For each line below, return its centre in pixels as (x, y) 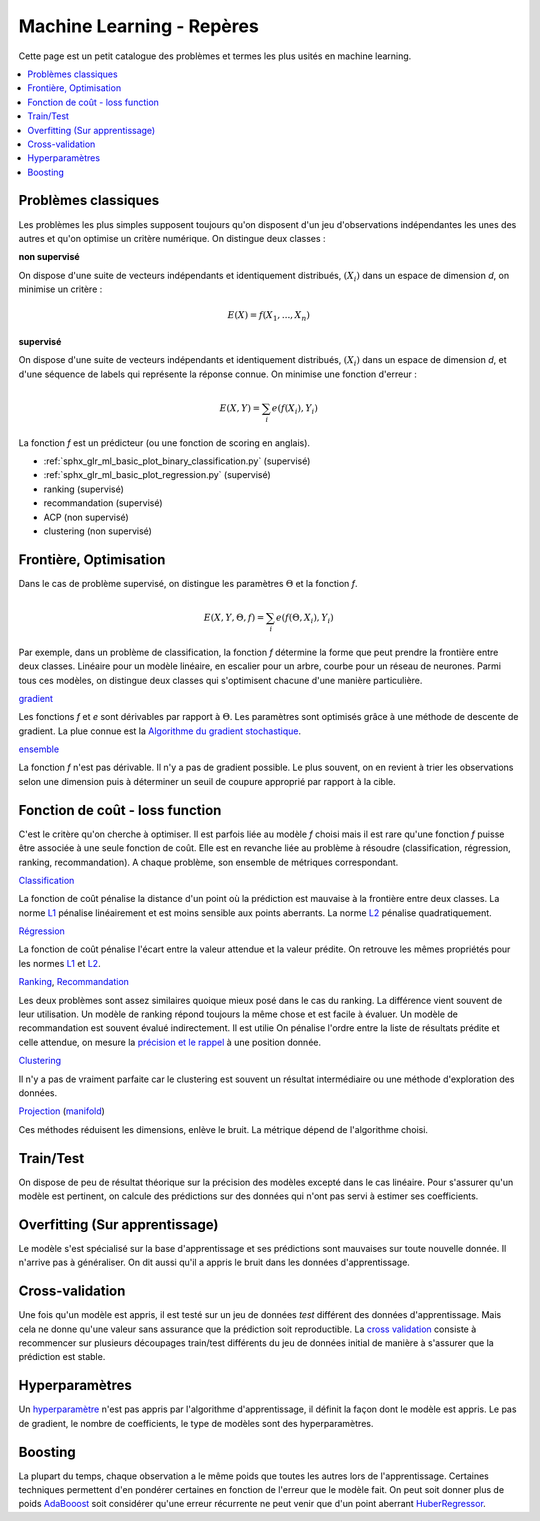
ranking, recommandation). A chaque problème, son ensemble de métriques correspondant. (208, 862)
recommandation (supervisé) (103, 503)
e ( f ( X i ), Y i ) (295, 409)
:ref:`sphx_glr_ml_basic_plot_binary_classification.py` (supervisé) (177, 461)
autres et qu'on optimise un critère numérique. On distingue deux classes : (172, 238)
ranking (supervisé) (84, 489)
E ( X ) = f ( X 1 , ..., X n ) (268, 317)
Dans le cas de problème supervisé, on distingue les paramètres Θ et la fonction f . (188, 583)
